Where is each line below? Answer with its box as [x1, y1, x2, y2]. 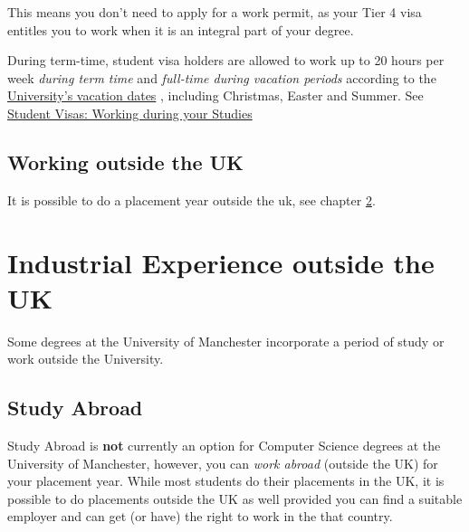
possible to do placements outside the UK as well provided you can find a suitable [7, 489, 463, 508]
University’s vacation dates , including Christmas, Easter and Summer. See [7, 86, 424, 105]
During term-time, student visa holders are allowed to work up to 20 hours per [7, 51, 445, 70]
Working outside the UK [7, 147, 244, 176]
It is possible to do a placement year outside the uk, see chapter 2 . [7, 190, 376, 209]
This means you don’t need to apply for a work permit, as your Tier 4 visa [7, 3, 422, 21]
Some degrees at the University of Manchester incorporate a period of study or [7, 331, 445, 350]
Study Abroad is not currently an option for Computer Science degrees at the [7, 436, 441, 455]
